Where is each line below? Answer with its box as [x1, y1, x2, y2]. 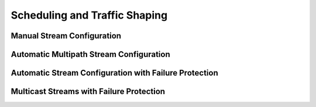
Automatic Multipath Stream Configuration [11, 49, 170, 59]
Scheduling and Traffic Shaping [11, 9, 168, 22]
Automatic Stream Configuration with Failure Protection [11, 68, 219, 78]
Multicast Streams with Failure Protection [11, 87, 166, 97]
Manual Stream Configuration [11, 31, 122, 41]
